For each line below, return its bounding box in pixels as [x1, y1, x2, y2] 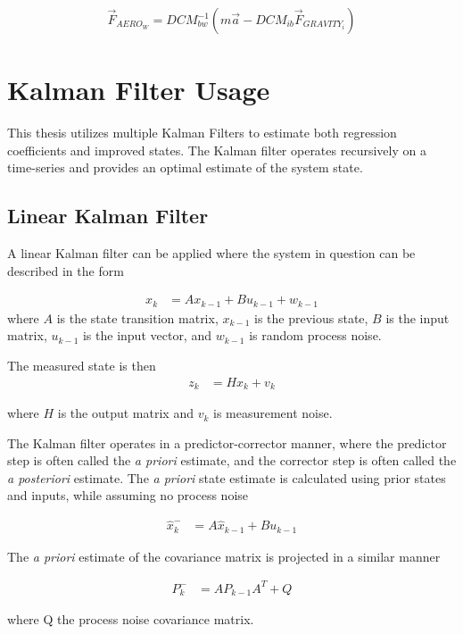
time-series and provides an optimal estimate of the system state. [7, 158, 363, 177]
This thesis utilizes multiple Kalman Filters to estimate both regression [7, 123, 397, 142]
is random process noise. [249, 326, 382, 345]
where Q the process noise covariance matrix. [7, 610, 254, 629]
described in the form [7, 261, 124, 279]
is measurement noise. [213, 404, 333, 422]
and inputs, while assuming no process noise [7, 486, 249, 505]
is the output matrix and [57, 404, 194, 422]
